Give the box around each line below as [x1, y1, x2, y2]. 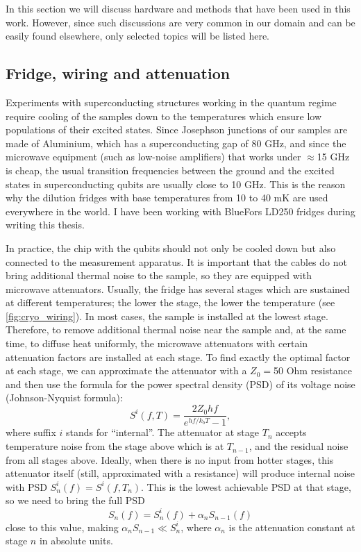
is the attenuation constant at [228, 519, 355, 534]
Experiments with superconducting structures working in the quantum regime [6, 94, 337, 109]
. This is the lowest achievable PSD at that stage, [141, 479, 351, 494]
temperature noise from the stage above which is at [6, 439, 224, 453]
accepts [276, 425, 307, 440]
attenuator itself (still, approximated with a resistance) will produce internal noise [6, 466, 355, 480]
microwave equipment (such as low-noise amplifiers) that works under [6, 149, 301, 164]
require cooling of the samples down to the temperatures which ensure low [6, 108, 322, 123]
